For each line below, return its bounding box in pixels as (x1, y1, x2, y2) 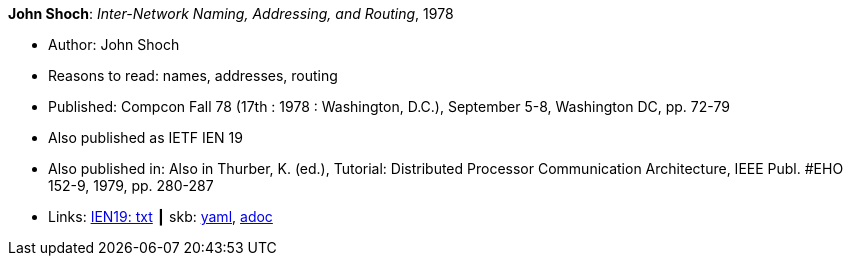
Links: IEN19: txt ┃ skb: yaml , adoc (48, 208, 273, 225)
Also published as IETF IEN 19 (48, 129, 243, 146)
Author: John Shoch (48, 36, 180, 53)
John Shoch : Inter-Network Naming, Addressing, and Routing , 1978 (8, 5, 454, 22)
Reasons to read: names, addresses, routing (48, 67, 338, 84)
